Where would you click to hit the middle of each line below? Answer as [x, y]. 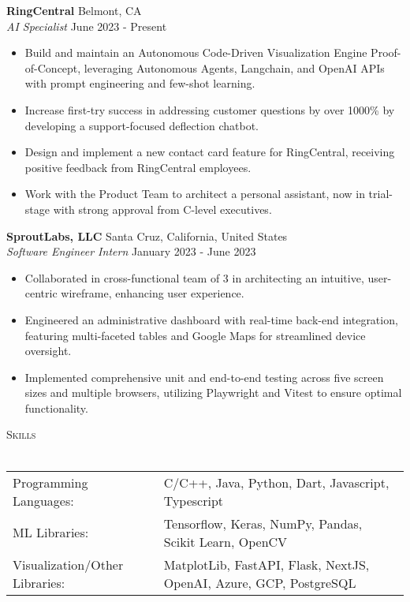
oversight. [48, 351]
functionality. [56, 408]
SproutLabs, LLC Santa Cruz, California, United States [147, 236]
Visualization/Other [68, 564]
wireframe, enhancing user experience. [153, 293]
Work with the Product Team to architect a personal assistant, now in [195, 194]
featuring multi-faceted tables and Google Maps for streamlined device [195, 335]
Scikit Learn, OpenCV [225, 541]
